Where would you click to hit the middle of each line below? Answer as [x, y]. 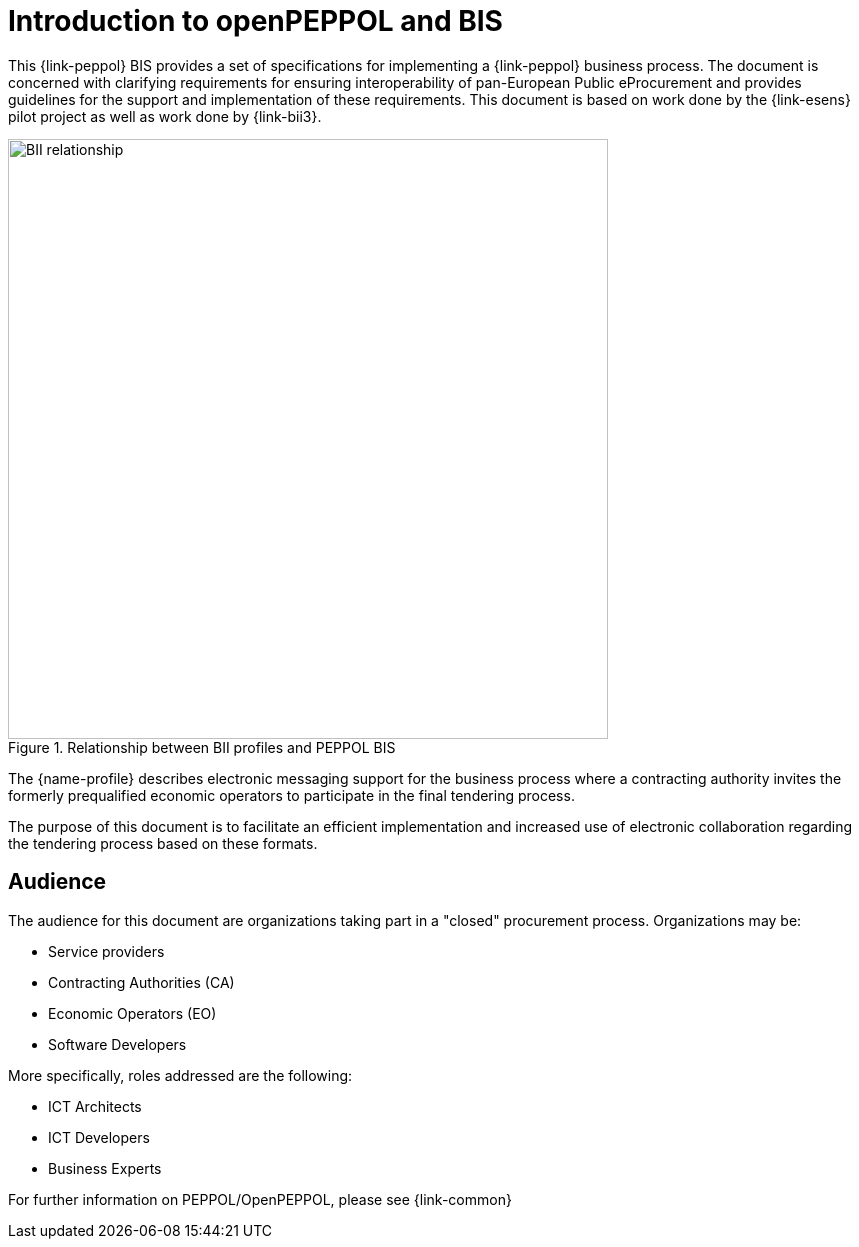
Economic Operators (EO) [132, 1013]
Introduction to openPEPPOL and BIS [255, 21]
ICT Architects [95, 1106]
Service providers [106, 951]
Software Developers [117, 1044]
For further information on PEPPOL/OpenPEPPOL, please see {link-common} [260, 1199]
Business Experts [105, 1168]
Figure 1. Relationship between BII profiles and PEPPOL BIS [202, 747]
